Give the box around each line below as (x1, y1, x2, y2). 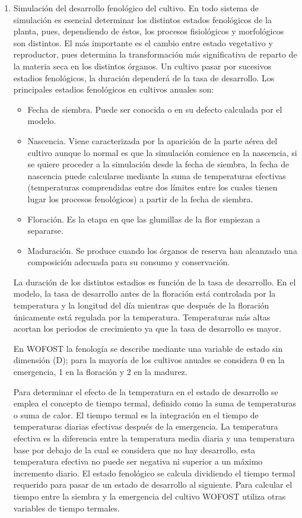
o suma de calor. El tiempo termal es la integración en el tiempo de (13, 408, 259, 421)
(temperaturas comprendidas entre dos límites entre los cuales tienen (27, 181, 278, 193)
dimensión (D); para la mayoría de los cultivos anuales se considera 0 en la (13, 354, 285, 366)
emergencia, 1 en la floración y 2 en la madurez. (13, 366, 187, 378)
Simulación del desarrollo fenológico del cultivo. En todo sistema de (13, 2, 259, 14)
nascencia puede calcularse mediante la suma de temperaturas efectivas (27, 169, 286, 182)
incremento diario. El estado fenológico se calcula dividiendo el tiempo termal (13, 466, 295, 479)
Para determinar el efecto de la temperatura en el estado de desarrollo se (13, 385, 278, 398)
